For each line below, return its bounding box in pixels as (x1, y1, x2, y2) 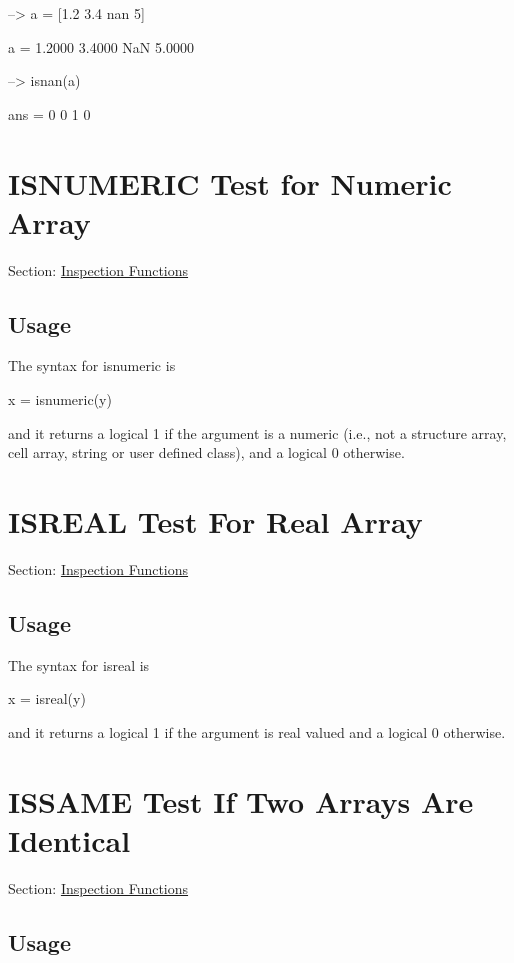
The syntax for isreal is (8, 654, 150, 675)
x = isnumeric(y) (8, 389, 112, 410)
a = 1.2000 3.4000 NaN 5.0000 (8, 36, 194, 57)
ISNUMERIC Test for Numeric (8, 162, 452, 203)
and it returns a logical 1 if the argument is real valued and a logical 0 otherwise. (8, 721, 506, 742)
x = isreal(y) (8, 688, 86, 709)
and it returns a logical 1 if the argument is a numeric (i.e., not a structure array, (8, 422, 507, 443)
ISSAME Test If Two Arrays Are (8, 780, 474, 821)
